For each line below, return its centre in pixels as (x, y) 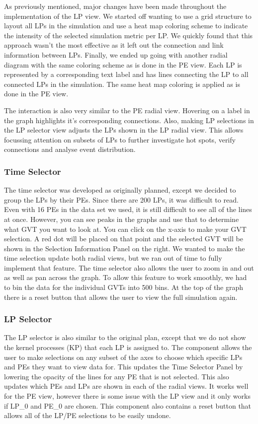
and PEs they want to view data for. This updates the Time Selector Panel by (124, 367)
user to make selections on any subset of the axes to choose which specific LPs (123, 357)
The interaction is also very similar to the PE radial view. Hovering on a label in (127, 110)
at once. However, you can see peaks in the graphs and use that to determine (122, 219)
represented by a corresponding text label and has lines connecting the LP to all (126, 74)
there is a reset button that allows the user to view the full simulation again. (121, 297)
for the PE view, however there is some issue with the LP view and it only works (127, 396)
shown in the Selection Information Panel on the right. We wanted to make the (125, 248)
